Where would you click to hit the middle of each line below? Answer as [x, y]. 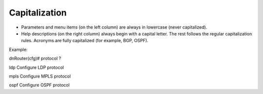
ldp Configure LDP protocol [37, 67]
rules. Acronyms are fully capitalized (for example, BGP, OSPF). [85, 41]
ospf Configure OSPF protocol [39, 85]
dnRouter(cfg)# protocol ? [35, 59]
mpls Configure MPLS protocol [40, 76]
